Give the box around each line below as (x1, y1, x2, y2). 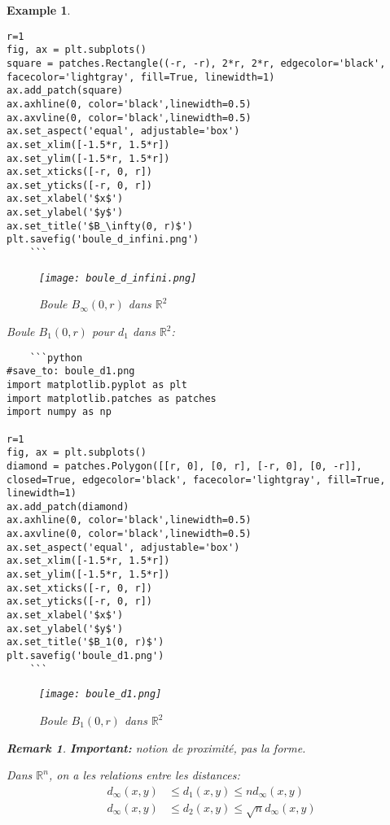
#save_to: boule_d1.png (7, 365, 135, 378)
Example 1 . (7, 2, 71, 18)
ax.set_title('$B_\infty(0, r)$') (7, 220, 194, 232)
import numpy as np (7, 406, 112, 418)
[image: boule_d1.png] (39, 688, 162, 701)
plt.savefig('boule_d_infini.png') (7, 234, 199, 246)
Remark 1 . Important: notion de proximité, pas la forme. (7, 739, 306, 756)
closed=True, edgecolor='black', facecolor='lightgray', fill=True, (7, 474, 386, 486)
